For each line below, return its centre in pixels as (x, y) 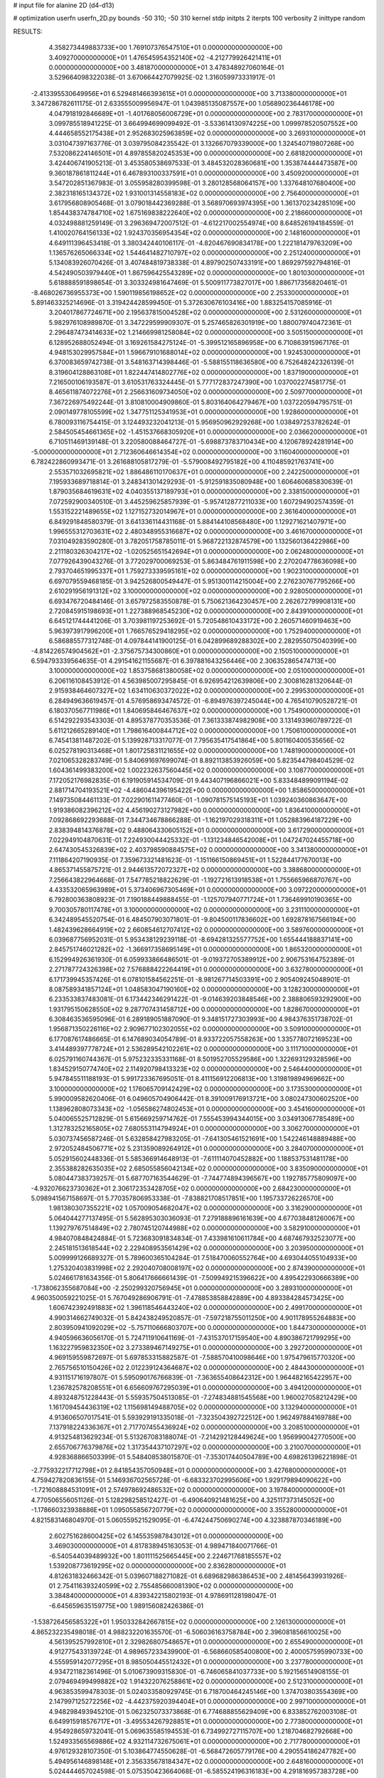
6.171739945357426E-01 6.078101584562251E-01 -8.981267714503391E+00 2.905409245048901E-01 (199, 979)
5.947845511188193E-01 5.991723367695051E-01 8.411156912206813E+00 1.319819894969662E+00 (197, 1079)
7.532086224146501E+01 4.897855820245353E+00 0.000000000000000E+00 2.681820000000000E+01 (206, 154)
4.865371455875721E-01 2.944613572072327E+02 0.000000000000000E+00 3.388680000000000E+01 (205, 870)
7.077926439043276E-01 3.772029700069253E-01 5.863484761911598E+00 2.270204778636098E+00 (203, 561)
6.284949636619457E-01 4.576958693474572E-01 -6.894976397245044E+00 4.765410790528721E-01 (203, 701)
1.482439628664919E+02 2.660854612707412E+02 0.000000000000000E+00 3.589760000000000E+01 (206, 930)
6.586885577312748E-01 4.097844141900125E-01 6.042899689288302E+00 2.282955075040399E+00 (203, 641)
